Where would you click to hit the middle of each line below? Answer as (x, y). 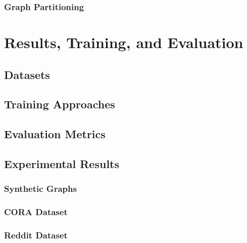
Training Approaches (60, 104)
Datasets (27, 74)
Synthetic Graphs (40, 189)
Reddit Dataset (36, 235)
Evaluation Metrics (55, 134)
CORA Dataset (36, 212)
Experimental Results (62, 163)
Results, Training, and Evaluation (124, 42)
